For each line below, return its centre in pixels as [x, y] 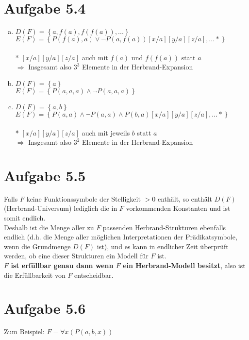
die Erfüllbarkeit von [35, 275]
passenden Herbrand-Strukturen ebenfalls [164, 227]
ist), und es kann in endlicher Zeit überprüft [163, 246]
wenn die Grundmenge [37, 246]
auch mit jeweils [106, 132]
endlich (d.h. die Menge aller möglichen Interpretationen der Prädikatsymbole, [121, 237]
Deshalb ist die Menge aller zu [49, 227]
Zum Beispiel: [24, 331]
